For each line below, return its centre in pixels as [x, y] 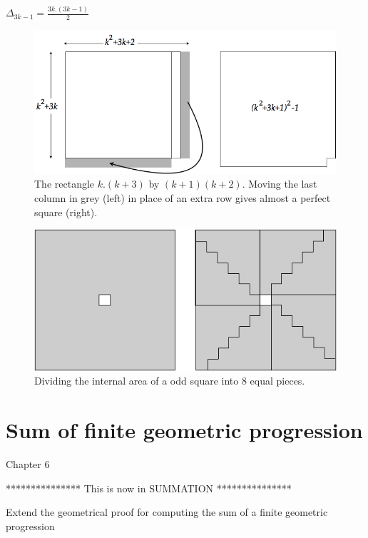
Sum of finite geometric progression [184, 430]
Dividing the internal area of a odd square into [137, 381]
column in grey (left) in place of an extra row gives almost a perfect [183, 198]
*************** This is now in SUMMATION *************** [149, 488]
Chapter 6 [28, 463]
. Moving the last [280, 184]
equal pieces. [277, 381]
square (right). [66, 212]
